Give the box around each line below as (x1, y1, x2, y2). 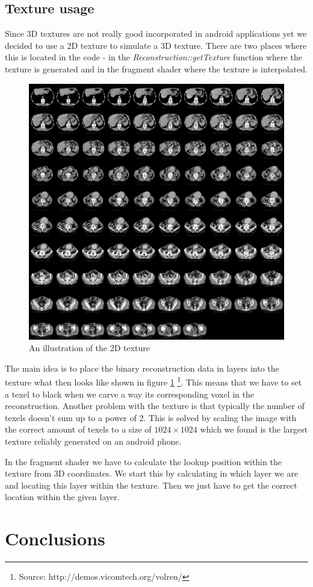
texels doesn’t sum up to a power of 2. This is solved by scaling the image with (5, 411, 297, 424)
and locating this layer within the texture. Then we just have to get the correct (5, 478, 297, 491)
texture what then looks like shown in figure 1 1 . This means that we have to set (5, 374, 302, 389)
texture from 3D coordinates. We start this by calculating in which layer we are (5, 467, 299, 480)
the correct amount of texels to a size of (5, 423, 152, 436)
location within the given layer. (5, 490, 120, 503)
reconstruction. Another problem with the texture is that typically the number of (5, 399, 305, 412)
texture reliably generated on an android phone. (5, 434, 182, 447)
